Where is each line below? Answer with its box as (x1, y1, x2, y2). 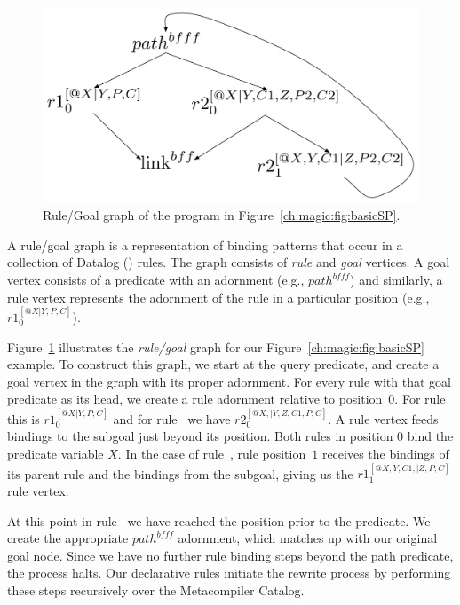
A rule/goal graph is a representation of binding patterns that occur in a (7, 235, 403, 254)
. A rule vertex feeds (328, 409, 439, 428)
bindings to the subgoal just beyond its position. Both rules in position (7, 427, 393, 445)
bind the (407, 427, 454, 445)
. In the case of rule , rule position (117, 444, 306, 463)
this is (7, 409, 40, 428)
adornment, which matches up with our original (178, 529, 438, 547)
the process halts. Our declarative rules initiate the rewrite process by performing (7, 563, 451, 582)
